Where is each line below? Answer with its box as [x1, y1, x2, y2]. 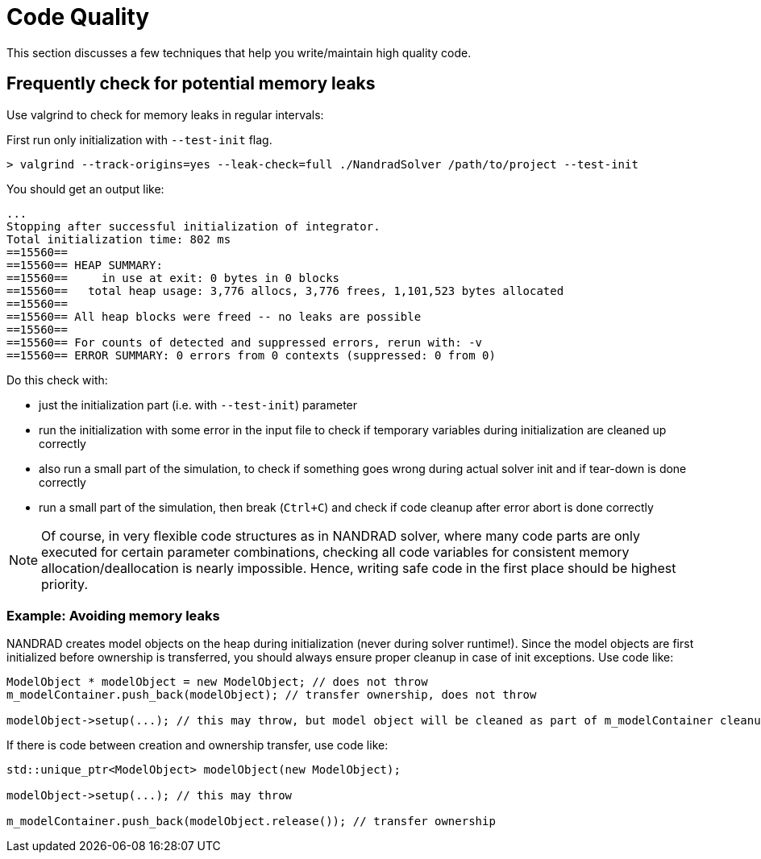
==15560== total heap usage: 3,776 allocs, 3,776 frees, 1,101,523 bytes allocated [6, 284, 564, 297]
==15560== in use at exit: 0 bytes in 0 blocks [6, 271, 340, 284]
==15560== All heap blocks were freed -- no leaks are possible [6, 309, 422, 323]
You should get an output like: [6, 181, 164, 196]
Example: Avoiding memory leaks [6, 607, 220, 624]
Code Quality [6, 3, 150, 31]
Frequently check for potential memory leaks [6, 73, 376, 94]
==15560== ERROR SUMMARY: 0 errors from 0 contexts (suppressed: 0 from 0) [6, 348, 496, 362]
